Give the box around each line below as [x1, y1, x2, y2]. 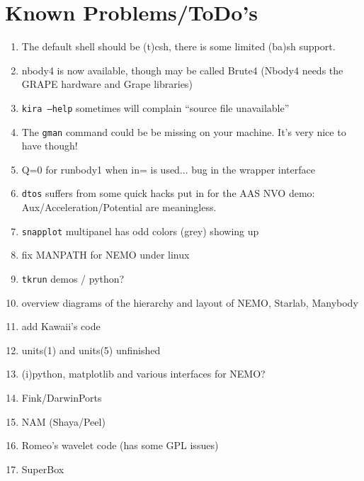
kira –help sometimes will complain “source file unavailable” [21, 100, 290, 115]
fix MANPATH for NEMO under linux [21, 247, 190, 262]
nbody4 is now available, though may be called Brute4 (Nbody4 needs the [21, 62, 343, 77]
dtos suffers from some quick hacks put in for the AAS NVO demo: [21, 186, 315, 200]
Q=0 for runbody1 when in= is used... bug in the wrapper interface [21, 162, 315, 176]
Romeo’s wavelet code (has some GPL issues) [21, 438, 219, 453]
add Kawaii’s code [21, 319, 101, 334]
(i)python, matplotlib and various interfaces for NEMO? [21, 366, 266, 381]
